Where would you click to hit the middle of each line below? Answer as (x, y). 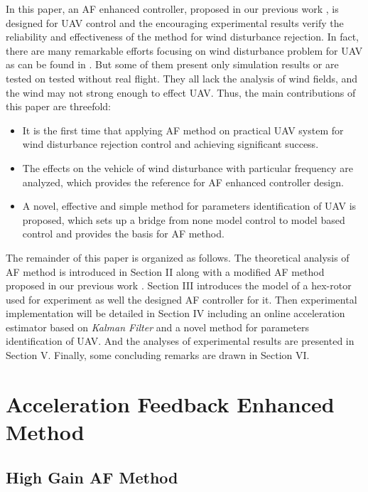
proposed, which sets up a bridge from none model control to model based (184, 219)
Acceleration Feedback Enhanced (170, 403)
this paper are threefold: (58, 106)
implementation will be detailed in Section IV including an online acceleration (175, 313)
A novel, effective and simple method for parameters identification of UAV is (189, 206)
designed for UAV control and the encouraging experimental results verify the (175, 22)
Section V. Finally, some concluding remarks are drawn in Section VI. (158, 355)
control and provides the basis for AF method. (123, 234)
